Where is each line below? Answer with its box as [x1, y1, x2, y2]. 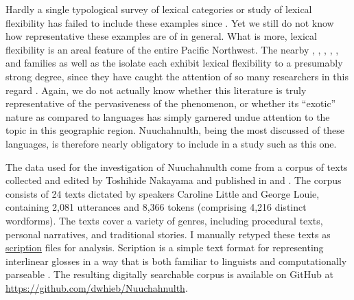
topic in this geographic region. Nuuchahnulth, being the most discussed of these [5, 123, 345, 137]
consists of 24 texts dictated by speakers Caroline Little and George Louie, [5, 186, 320, 200]
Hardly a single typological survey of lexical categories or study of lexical [5, 2, 312, 16]
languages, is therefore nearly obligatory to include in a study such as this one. [5, 136, 337, 150]
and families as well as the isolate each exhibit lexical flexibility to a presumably [5, 56, 343, 70]
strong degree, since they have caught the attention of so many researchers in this [5, 69, 349, 83]
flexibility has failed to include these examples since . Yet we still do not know [5, 15, 334, 30]
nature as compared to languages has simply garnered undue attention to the [5, 109, 330, 124]
